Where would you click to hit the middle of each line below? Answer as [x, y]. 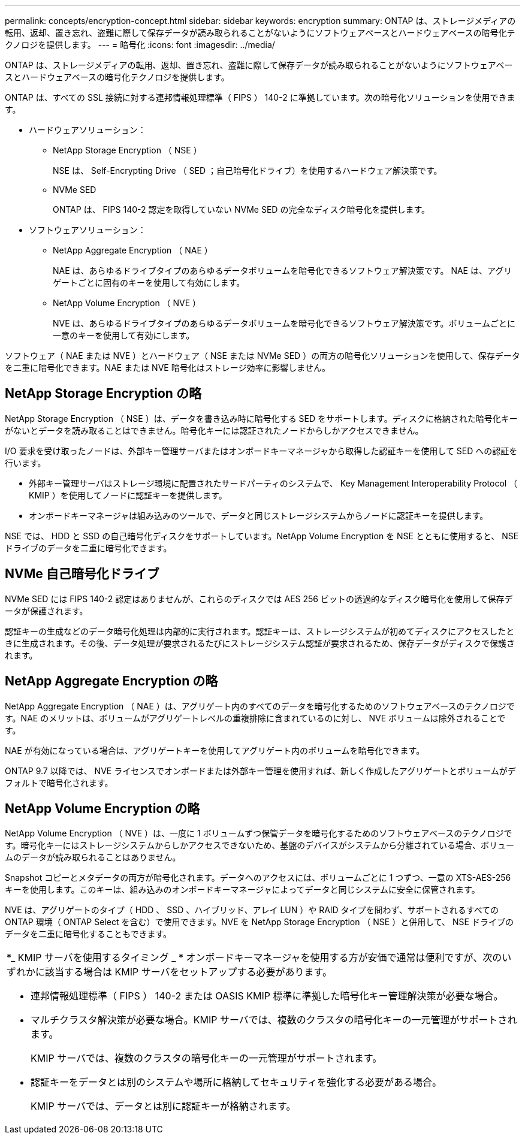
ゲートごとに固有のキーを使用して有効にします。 [149, 283]
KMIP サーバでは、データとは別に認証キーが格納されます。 [163, 1106]
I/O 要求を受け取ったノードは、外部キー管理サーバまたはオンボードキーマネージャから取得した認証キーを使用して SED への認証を [261, 451]
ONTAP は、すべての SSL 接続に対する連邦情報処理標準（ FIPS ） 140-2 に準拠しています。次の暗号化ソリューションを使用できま [260, 97]
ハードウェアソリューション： [87, 130]
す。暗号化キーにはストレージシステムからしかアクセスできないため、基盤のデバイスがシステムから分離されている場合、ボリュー [260, 845]
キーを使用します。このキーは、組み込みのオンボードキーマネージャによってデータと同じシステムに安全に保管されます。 [242, 890]
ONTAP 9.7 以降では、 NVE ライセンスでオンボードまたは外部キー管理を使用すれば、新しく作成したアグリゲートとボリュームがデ [260, 771]
